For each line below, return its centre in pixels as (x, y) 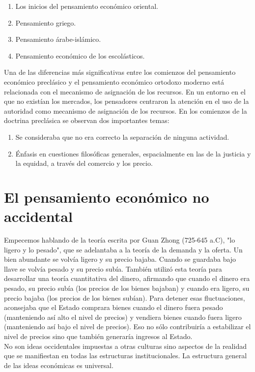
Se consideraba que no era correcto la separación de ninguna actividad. (122, 137)
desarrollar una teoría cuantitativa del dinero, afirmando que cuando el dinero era (127, 278)
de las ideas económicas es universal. (59, 365)
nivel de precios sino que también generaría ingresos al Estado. (98, 336)
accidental (38, 216)
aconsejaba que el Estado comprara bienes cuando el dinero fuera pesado (113, 307)
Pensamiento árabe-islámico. (58, 39)
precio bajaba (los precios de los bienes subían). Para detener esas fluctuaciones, (125, 297)
